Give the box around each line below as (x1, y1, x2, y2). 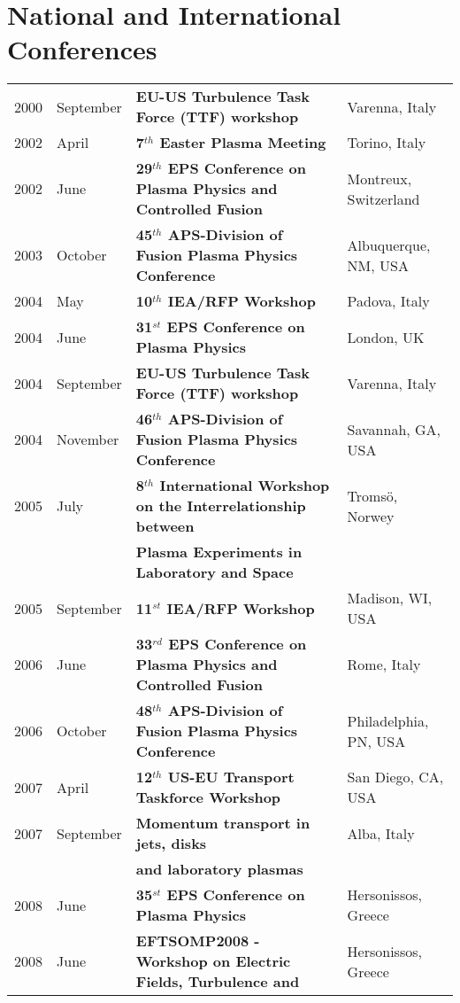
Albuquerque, (347, 234, 431, 255)
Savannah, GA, (347, 418, 441, 439)
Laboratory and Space (135, 562, 294, 583)
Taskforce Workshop (135, 787, 281, 808)
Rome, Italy (347, 654, 421, 675)
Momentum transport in (135, 813, 310, 834)
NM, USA (347, 254, 409, 276)
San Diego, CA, (347, 766, 444, 788)
